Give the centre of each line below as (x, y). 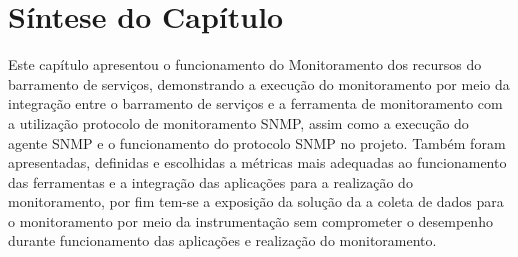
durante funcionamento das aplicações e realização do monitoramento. (222, 240)
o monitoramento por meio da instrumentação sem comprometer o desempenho (250, 220)
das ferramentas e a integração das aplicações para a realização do (210, 181)
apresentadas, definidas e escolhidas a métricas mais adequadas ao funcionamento (257, 162)
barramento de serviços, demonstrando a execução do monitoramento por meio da (259, 83)
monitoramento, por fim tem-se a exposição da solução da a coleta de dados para (256, 201)
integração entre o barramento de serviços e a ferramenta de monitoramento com (255, 103)
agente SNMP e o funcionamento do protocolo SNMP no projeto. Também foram (257, 142)
